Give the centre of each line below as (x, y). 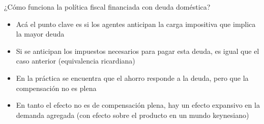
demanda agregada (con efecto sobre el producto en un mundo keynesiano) (133, 115)
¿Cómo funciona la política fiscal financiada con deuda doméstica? (107, 7)
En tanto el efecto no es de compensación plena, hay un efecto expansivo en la (138, 105)
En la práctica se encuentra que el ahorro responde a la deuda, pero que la (132, 77)
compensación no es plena (56, 88)
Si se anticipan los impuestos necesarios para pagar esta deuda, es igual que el (138, 51)
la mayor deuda (40, 34)
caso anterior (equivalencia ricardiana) (76, 61)
